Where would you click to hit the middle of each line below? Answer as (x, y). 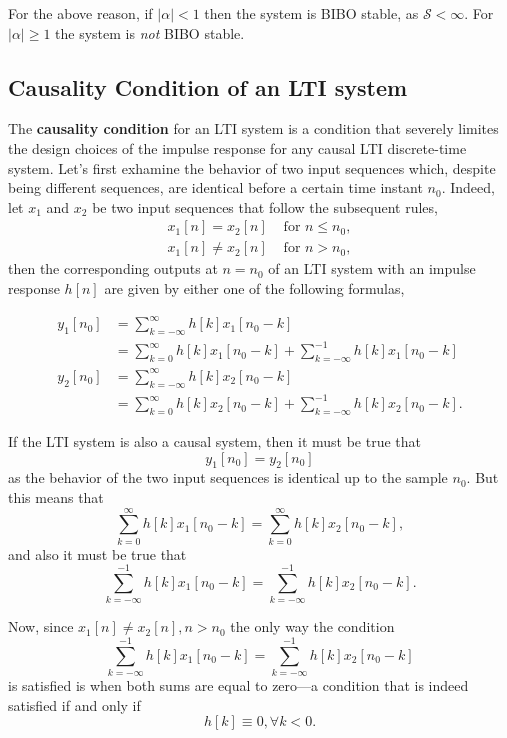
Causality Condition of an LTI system (208, 86)
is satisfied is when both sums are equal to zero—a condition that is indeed (238, 685)
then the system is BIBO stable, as (311, 13)
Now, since (41, 626)
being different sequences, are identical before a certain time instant (215, 187)
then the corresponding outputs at (113, 268)
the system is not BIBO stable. (150, 32)
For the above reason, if (80, 13)
